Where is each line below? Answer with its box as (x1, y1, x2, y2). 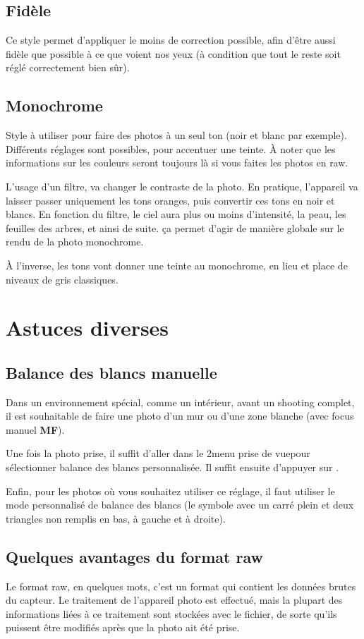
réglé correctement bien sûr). (6, 60, 130, 75)
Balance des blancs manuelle (6, 361, 217, 383)
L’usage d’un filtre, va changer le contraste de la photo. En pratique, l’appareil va (6, 178, 358, 193)
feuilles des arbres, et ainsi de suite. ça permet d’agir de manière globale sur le (6, 220, 344, 235)
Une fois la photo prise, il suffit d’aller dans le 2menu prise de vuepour (6, 446, 310, 461)
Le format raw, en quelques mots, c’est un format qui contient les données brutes (6, 578, 356, 593)
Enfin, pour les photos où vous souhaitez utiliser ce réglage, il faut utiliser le (6, 483, 335, 498)
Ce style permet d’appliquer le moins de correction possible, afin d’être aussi (6, 32, 336, 47)
